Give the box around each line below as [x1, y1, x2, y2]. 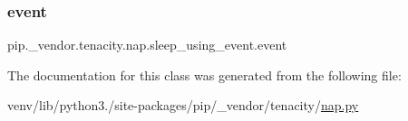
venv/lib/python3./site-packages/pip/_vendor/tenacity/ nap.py [7, 96, 359, 115]
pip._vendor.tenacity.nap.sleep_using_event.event [7, 35, 287, 54]
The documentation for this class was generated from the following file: [7, 65, 402, 84]
